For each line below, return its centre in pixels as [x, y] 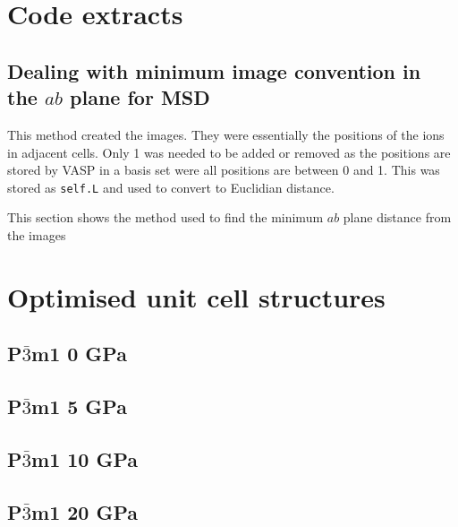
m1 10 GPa [85, 458]
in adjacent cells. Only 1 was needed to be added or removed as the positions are [229, 152]
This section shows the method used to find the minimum [165, 217]
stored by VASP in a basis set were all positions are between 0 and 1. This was [224, 170]
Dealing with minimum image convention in [214, 70]
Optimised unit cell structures [196, 296]
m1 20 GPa [85, 511]
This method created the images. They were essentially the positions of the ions [226, 134]
